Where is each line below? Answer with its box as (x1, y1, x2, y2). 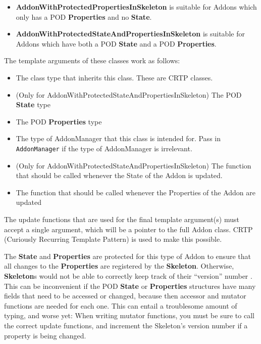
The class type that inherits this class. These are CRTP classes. (16, 72, 213, 82)
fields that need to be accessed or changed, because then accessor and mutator (4, 290, 246, 301)
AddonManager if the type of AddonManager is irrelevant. (16, 143, 192, 153)
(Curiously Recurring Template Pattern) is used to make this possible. (4, 234, 222, 244)
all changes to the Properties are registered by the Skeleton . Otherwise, (4, 261, 234, 271)
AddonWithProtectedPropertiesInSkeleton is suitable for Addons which (16, 2, 257, 12)
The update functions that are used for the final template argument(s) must (4, 213, 239, 224)
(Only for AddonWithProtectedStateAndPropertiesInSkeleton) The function (16, 160, 251, 170)
